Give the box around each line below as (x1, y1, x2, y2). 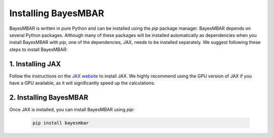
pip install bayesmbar (32, 120, 89, 126)
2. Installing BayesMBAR (9, 93, 88, 102)
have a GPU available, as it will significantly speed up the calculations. (9, 80, 156, 86)
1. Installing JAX (9, 60, 61, 68)
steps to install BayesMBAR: (9, 46, 68, 53)
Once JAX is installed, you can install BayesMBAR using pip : (9, 106, 135, 112)
